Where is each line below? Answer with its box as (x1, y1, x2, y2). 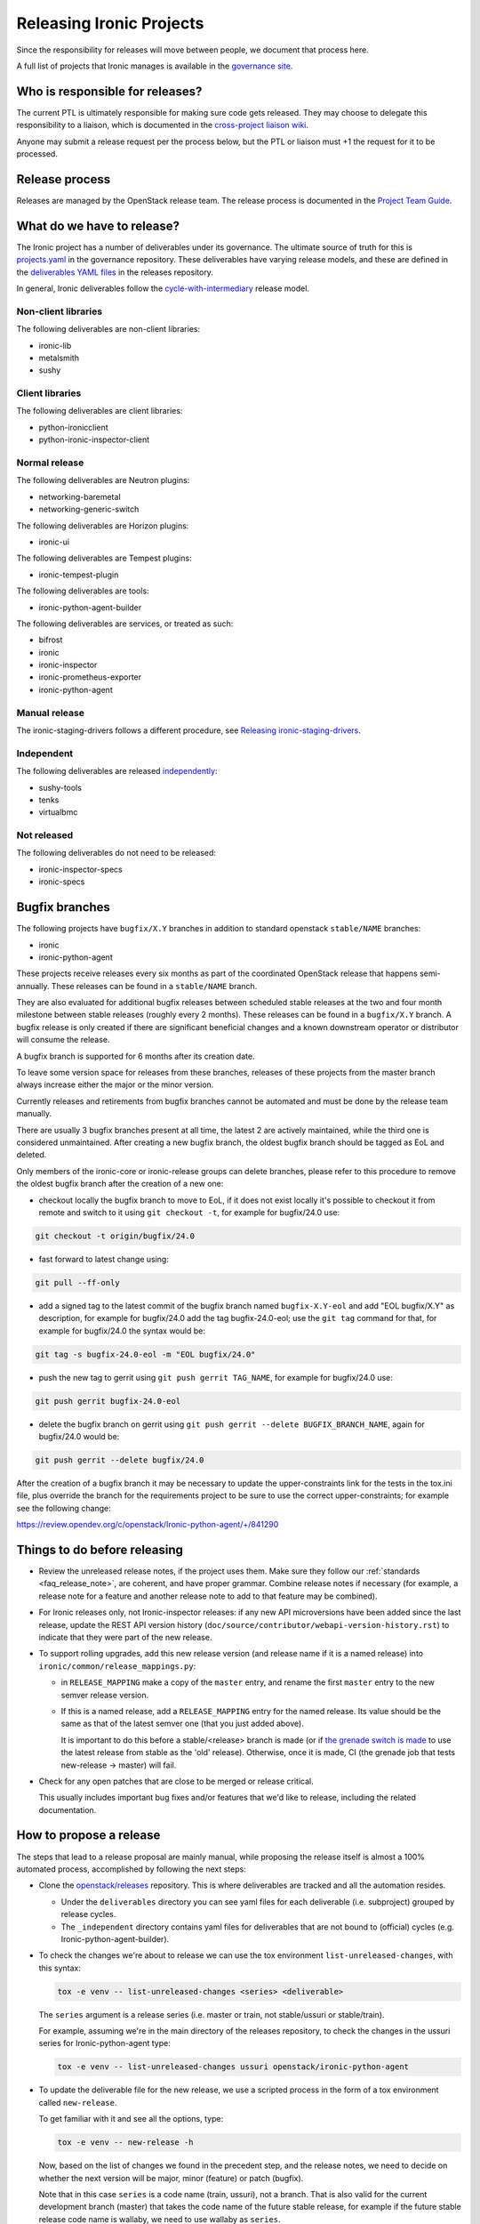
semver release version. (60, 1689, 149, 1700)
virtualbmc (38, 807, 78, 818)
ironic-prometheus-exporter (38, 672, 142, 682)
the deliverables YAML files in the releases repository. (16, 267, 213, 278)
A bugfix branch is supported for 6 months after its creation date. (16, 1051, 255, 1061)
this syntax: (38, 1962, 82, 1973)
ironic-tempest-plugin (38, 569, 119, 580)
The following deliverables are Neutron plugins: (16, 475, 190, 486)
